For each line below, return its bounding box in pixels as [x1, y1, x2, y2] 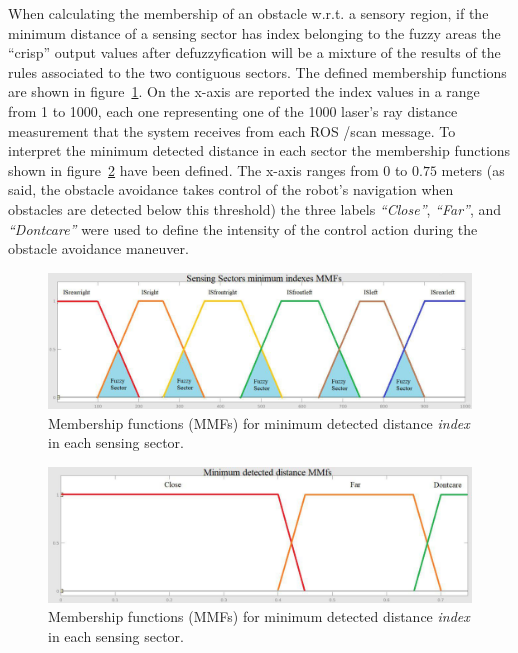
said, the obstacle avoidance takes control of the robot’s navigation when [8, 179, 454, 200]
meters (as [441, 159, 505, 180]
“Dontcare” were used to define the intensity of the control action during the [8, 218, 478, 239]
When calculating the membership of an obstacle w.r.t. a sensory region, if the [8, 3, 489, 23]
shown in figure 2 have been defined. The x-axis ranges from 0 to [8, 159, 408, 180]
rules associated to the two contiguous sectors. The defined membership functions [8, 61, 507, 82]
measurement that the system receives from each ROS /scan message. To [8, 120, 456, 141]
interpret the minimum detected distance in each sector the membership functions [8, 140, 511, 161]
